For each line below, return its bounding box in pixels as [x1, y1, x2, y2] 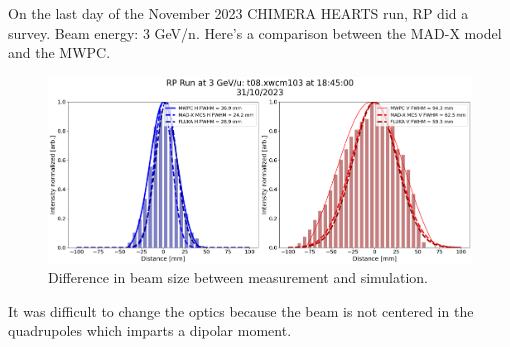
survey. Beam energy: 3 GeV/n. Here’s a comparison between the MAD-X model [8, 22, 502, 43]
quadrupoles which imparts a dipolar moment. [8, 320, 292, 341]
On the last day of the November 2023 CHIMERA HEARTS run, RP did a [8, 3, 469, 23]
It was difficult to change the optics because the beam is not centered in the [8, 300, 474, 321]
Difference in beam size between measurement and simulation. [48, 267, 429, 288]
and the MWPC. [8, 42, 111, 63]
